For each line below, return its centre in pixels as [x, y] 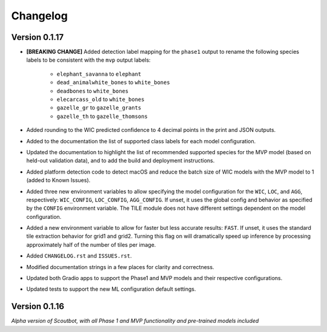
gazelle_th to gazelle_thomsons [102, 116]
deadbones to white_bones [93, 91]
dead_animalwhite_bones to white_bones [113, 82]
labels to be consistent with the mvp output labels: [88, 60]
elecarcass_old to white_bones [101, 99]
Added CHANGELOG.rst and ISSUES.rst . [79, 256]
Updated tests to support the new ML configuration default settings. [111, 289]
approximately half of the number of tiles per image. [91, 244]
